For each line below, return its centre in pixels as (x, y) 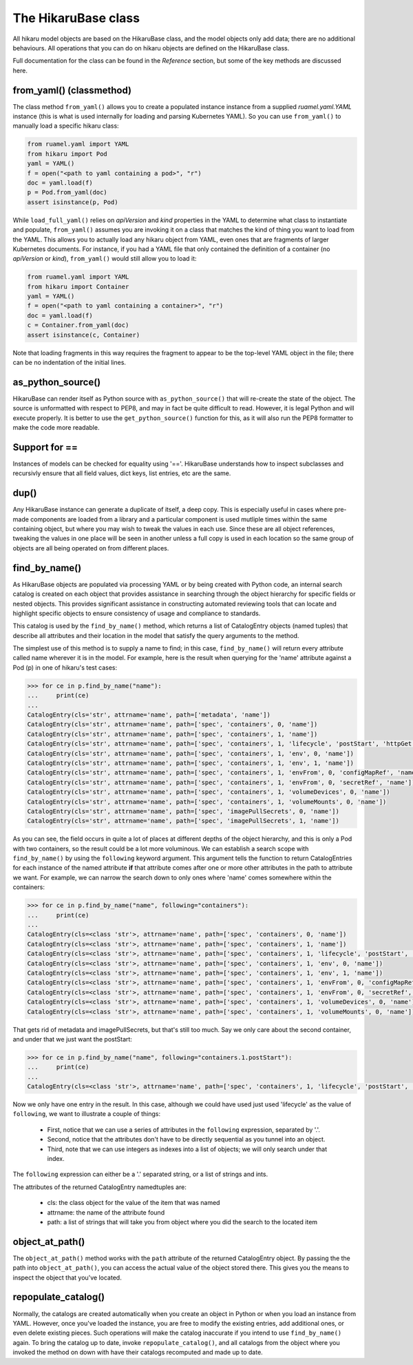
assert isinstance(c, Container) (84, 335)
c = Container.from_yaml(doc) (78, 325)
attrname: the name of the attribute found (106, 1212)
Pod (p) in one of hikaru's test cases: (65, 667)
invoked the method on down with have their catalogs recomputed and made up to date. (138, 1353)
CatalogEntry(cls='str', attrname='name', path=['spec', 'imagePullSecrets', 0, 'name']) (183, 811)
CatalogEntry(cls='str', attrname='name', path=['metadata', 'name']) (149, 715)
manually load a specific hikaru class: (66, 126)
